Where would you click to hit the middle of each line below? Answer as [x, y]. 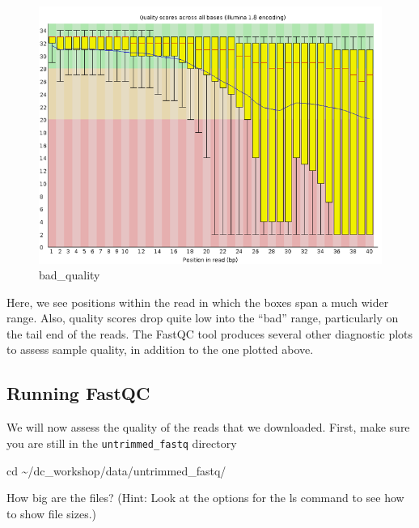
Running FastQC [78, 393]
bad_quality [70, 275]
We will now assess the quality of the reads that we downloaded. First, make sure [208, 427]
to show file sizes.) [52, 513]
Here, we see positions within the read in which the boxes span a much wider [198, 302]
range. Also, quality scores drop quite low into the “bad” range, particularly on [203, 318]
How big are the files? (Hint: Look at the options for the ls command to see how [205, 498]
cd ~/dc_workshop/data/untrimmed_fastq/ [116, 470]
